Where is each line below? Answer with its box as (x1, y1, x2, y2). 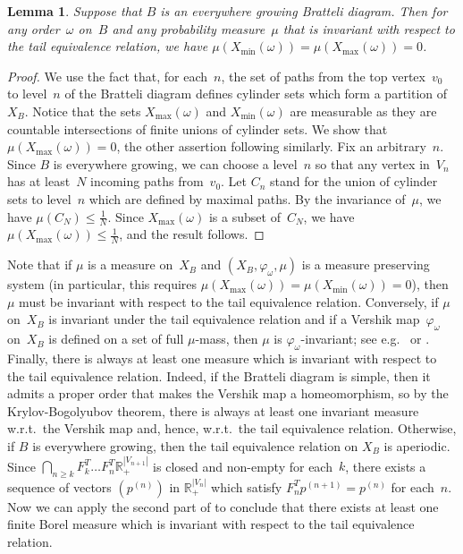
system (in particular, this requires (7, 275, 198, 294)
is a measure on (88, 255, 173, 274)
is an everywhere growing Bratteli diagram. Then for (160, 2, 448, 20)
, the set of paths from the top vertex (221, 66, 425, 85)
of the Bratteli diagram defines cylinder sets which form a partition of (64, 84, 448, 103)
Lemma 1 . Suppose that (7, 2, 142, 20)
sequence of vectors (7, 477, 112, 496)
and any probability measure (112, 19, 265, 38)
